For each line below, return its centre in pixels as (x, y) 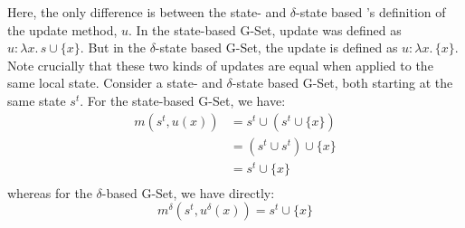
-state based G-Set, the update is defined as (276, 47)
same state (37, 100)
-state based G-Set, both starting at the (342, 83)
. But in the (113, 47)
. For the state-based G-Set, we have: (183, 100)
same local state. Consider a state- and (115, 83)
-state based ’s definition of (371, 12)
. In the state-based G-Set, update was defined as (265, 29)
